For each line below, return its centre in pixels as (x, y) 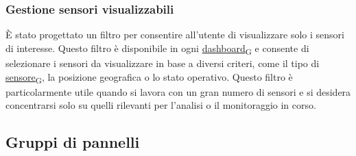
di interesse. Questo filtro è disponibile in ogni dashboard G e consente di (157, 49)
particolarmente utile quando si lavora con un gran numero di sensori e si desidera (178, 91)
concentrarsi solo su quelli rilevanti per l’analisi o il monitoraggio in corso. (161, 105)
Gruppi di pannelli (73, 142)
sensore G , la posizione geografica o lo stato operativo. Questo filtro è (149, 77)
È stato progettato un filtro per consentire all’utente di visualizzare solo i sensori (175, 35)
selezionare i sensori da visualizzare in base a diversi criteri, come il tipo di (163, 63)
